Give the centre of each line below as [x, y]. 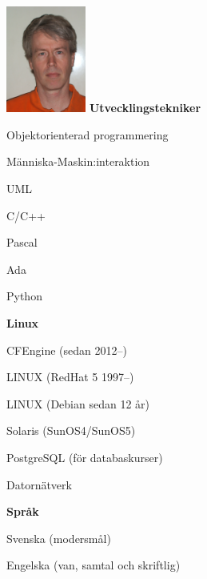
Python [24, 296]
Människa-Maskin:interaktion [78, 161]
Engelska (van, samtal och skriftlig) [94, 565]
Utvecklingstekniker [145, 108]
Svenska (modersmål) [59, 538]
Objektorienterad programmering [88, 134]
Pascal [22, 242]
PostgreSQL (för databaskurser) [85, 457]
